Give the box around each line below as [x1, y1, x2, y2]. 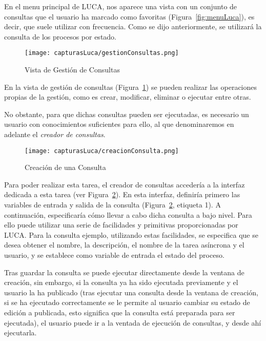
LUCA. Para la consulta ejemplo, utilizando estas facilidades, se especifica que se [4, 229, 258, 240]
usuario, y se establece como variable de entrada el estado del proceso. [4, 250, 224, 260]
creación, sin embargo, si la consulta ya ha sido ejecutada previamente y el [4, 277, 238, 288]
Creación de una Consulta [25, 162, 106, 173]
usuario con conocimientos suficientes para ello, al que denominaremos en [4, 119, 234, 129]
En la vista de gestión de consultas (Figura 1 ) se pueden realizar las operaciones [4, 81, 257, 92]
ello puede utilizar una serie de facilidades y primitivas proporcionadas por [4, 219, 238, 230]
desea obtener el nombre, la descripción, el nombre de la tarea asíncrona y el [4, 239, 244, 250]
